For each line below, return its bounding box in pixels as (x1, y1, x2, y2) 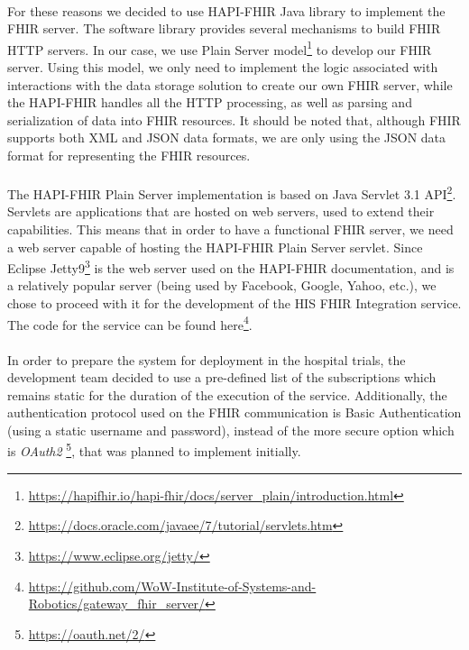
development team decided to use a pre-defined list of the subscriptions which (7, 368, 437, 387)
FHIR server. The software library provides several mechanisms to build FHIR (7, 19, 441, 38)
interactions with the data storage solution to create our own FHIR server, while (7, 75, 453, 94)
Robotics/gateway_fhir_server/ (28, 594, 206, 613)
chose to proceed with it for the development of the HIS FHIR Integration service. (7, 294, 462, 313)
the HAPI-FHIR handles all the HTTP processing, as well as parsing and (7, 93, 412, 112)
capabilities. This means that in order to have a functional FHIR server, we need (7, 220, 454, 239)
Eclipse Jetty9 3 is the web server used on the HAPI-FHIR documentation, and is (7, 256, 455, 277)
